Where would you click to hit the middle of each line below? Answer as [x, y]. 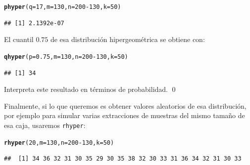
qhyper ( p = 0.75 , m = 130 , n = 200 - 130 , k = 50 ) [66, 57]
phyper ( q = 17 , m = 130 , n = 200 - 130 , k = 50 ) [63, 7]
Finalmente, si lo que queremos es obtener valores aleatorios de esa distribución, [125, 105]
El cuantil [19, 39]
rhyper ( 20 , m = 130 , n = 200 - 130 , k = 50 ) [59, 143]
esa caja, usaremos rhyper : [45, 125]
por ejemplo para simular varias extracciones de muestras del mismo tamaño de [125, 115]
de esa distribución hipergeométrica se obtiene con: [127, 39]
